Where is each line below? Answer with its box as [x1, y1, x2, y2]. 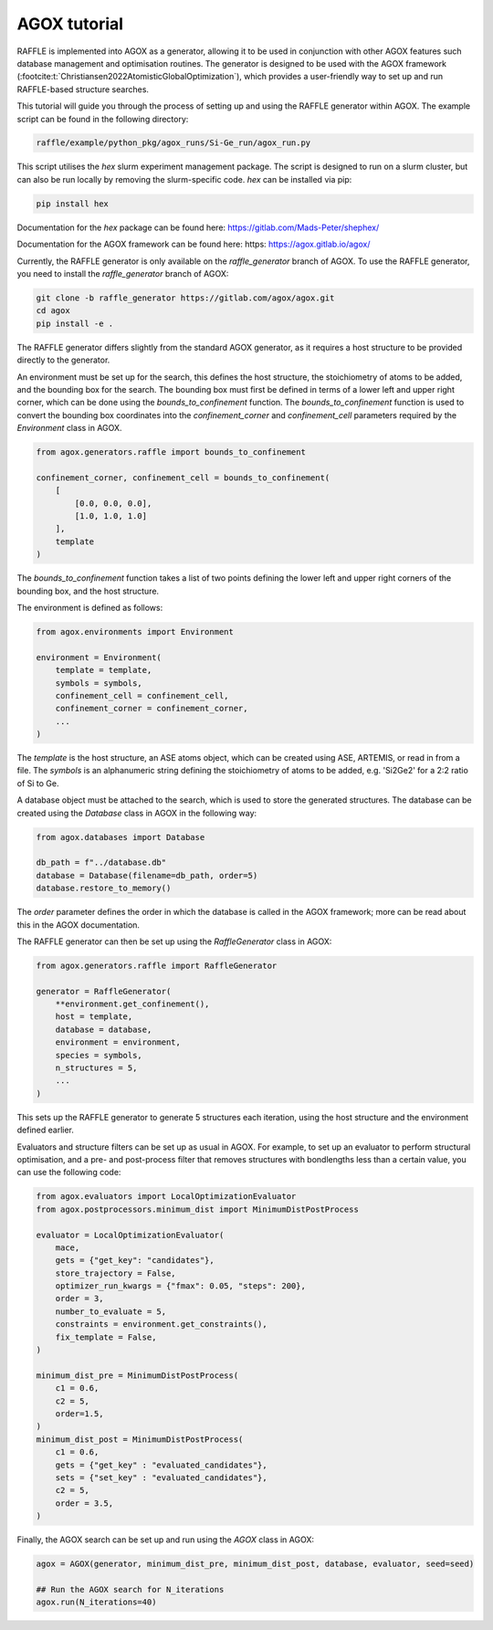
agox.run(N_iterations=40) [36, 1597, 157, 1607]
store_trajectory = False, [55, 1267, 177, 1278]
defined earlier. [16, 1124, 75, 1136]
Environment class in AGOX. [16, 423, 122, 434]
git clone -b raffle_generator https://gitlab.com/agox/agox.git [36, 292, 335, 303]
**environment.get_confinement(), [55, 999, 210, 1009]
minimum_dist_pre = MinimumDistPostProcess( [36, 1370, 239, 1381]
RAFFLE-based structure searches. [16, 83, 150, 95]
